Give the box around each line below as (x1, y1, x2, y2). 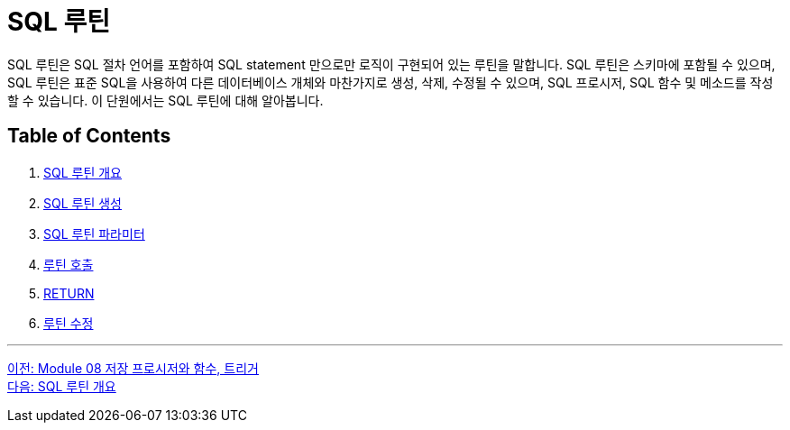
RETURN (43, 285, 95, 301)
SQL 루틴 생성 (43, 195, 122, 211)
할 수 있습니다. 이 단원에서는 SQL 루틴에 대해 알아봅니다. (7, 92, 324, 108)
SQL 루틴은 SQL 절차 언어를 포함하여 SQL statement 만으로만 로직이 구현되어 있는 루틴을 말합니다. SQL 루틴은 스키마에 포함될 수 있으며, (7, 56, 776, 72)
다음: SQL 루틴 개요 (7, 378, 116, 394)
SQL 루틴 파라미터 (43, 225, 145, 242)
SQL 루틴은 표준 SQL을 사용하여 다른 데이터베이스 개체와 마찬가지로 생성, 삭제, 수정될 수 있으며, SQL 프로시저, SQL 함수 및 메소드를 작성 (7, 74, 774, 90)
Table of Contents (7, 124, 171, 148)
